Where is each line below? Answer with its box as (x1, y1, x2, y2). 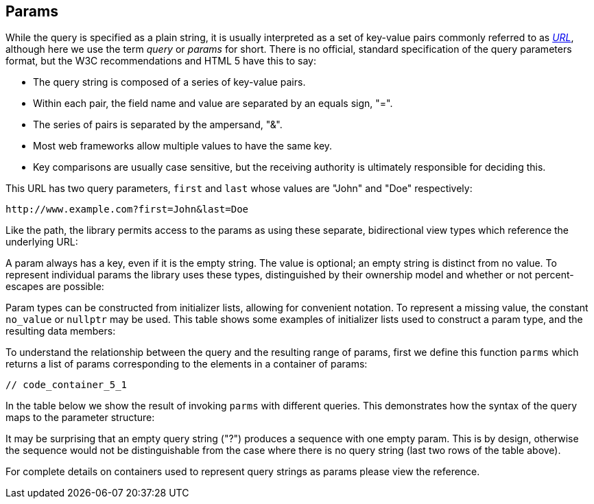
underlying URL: (5, 236, 78, 248)
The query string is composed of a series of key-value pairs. (33, 76, 306, 88)
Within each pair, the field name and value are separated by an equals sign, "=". (33, 97, 393, 110)
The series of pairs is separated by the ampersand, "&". (33, 119, 283, 131)
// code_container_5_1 (5, 379, 128, 391)
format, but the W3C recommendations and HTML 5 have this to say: (5, 55, 316, 67)
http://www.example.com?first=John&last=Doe (5, 204, 249, 215)
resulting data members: (5, 325, 116, 337)
